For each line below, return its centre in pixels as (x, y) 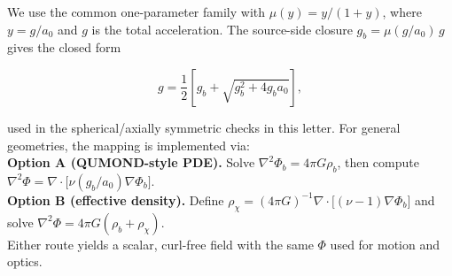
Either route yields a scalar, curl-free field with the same (160, 244)
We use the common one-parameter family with (136, 11)
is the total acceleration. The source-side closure (222, 29)
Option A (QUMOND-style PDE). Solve (131, 162)
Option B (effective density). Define (116, 199)
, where (402, 11)
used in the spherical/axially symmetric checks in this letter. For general (204, 127)
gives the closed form (64, 47)
